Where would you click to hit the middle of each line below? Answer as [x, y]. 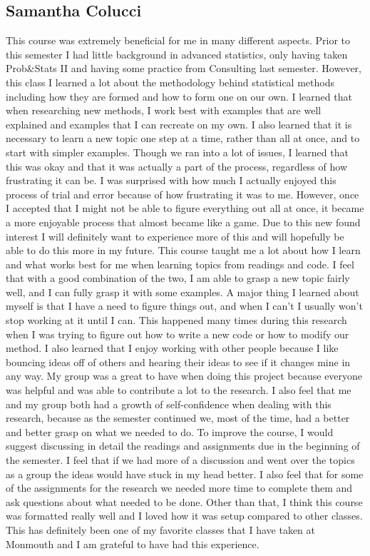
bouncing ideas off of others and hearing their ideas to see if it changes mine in [178, 362]
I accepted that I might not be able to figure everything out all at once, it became [185, 208]
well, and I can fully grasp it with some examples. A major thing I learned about [183, 292]
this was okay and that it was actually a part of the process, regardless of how [176, 166]
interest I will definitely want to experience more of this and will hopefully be [175, 236]
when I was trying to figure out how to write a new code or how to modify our [178, 334]
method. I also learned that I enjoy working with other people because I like [172, 348]
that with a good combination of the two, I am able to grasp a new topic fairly [178, 278]
